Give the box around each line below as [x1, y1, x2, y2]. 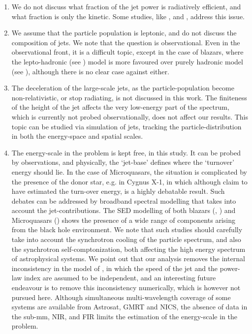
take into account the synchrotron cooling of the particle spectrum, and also [11, 234, 241, 244]
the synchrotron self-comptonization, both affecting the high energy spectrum [11, 243, 246, 254]
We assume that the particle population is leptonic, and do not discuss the [11, 28, 237, 38]
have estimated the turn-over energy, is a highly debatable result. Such [11, 186, 225, 196]
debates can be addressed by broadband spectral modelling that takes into [11, 195, 236, 206]
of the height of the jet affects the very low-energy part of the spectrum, [11, 102, 229, 112]
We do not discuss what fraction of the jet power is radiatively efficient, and [11, 1, 241, 11]
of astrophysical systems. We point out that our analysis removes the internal [11, 253, 245, 264]
